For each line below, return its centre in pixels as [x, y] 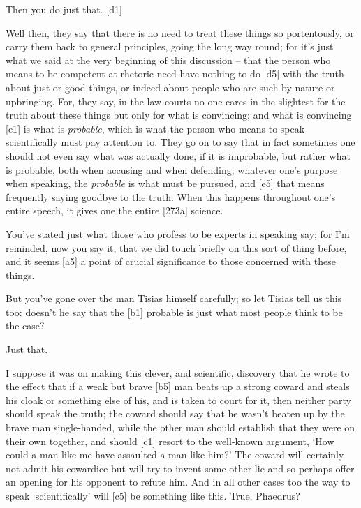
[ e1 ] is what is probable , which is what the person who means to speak [155, 128]
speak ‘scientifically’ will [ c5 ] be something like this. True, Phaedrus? [153, 495]
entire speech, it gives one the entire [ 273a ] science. [115, 210]
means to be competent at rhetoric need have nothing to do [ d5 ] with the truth [175, 74]
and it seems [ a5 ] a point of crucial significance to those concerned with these [171, 261]
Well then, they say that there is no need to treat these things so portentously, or [180, 32]
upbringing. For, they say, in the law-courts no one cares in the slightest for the [176, 101]
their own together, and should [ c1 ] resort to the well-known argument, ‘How [170, 441]
